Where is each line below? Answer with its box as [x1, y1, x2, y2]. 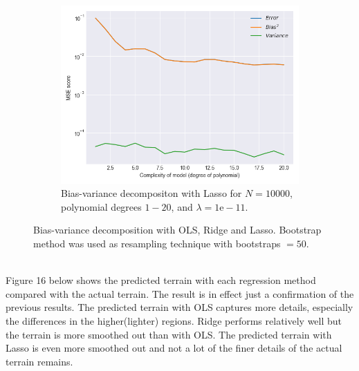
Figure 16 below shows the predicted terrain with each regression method [6, 273, 316, 287]
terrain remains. [6, 354, 73, 368]
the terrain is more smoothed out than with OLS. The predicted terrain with [6, 327, 332, 341]
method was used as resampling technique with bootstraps [33, 236, 281, 250]
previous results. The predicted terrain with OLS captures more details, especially [6, 300, 353, 314]
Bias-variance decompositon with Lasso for [61, 186, 242, 200]
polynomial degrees [61, 199, 142, 213]
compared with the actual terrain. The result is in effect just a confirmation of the [6, 286, 354, 301]
